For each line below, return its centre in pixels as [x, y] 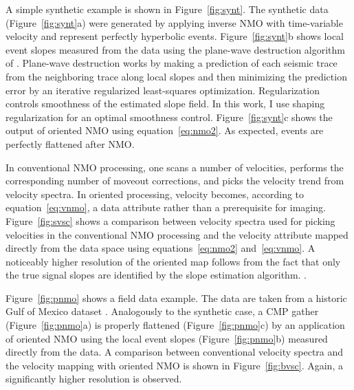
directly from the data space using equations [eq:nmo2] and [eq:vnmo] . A [161, 248]
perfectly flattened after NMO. [70, 143]
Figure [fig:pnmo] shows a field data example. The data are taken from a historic [176, 297]
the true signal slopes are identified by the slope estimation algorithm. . [156, 275]
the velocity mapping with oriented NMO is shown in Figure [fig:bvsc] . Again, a [174, 365]
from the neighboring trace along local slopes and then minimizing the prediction [176, 76]
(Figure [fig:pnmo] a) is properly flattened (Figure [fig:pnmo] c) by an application [175, 325]
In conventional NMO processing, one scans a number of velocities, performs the [175, 167]
